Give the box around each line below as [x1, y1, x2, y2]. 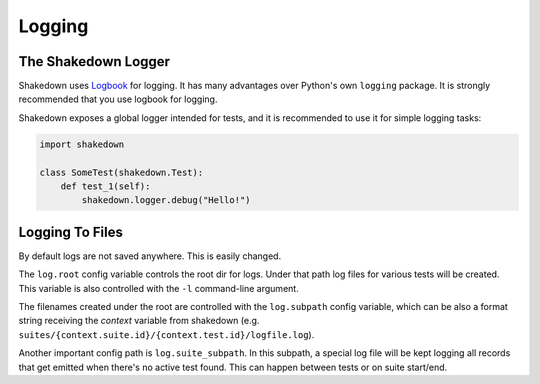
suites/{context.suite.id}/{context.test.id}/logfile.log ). [18, 328, 315, 340]
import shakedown [39, 138, 125, 150]
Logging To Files [18, 223, 124, 240]
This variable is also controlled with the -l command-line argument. [18, 282, 299, 294]
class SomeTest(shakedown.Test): [39, 166, 204, 178]
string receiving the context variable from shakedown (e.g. [18, 315, 260, 327]
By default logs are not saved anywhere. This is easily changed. [18, 250, 282, 262]
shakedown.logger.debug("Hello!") [81, 195, 251, 206]
